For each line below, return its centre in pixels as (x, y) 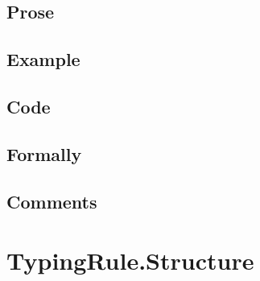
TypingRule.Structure (130, 260)
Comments (52, 201)
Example (43, 59)
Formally (44, 153)
